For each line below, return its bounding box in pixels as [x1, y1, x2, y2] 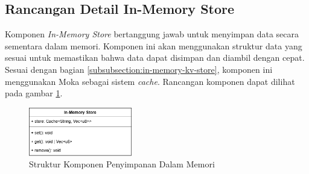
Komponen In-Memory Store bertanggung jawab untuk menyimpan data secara [5, 28, 299, 40]
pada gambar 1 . [5, 87, 63, 99]
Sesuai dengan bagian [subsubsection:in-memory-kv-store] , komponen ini [5, 63, 273, 75]
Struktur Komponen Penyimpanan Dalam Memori [29, 158, 215, 170]
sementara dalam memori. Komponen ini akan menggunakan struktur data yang [5, 39, 302, 52]
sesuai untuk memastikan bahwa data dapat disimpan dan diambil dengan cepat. [5, 51, 305, 64]
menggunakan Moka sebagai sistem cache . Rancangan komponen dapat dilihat [5, 75, 295, 87]
